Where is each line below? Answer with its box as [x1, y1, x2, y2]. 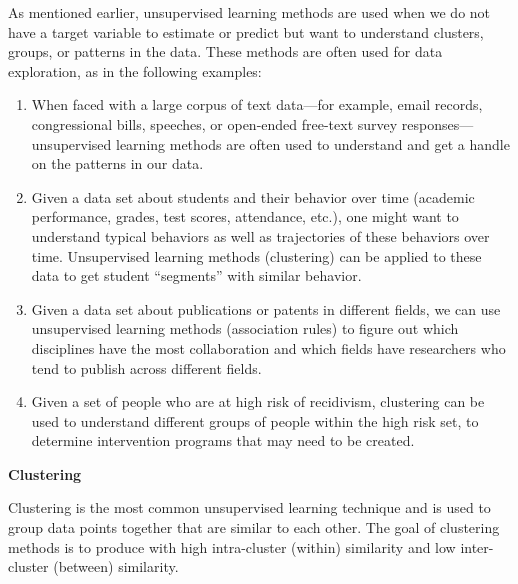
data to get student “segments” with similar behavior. [31, 265, 362, 286]
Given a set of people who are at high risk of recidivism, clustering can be [31, 391, 485, 412]
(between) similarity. [53, 556, 179, 577]
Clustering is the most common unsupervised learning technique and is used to [8, 497, 491, 518]
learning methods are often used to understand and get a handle [116, 133, 510, 154]
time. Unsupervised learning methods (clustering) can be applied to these [31, 245, 482, 266]
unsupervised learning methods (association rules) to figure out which [31, 318, 459, 339]
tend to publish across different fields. [31, 357, 262, 378]
